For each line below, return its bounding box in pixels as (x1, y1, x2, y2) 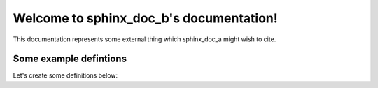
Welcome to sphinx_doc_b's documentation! (13, 10, 278, 26)
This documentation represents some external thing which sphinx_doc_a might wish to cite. (13, 35, 276, 43)
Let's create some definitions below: (13, 71, 118, 80)
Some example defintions (13, 53, 127, 65)
